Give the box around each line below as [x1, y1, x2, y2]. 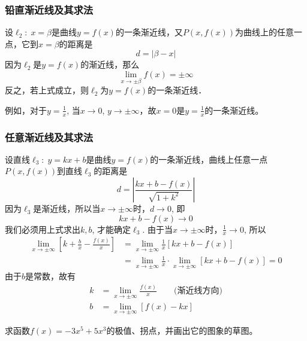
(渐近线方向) [173, 287, 222, 296]
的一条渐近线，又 [115, 26, 183, 38]
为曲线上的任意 [234, 26, 294, 38]
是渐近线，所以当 [33, 202, 101, 215]
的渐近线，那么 [80, 58, 140, 71]
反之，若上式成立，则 [5, 84, 89, 96]
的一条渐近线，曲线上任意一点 [150, 153, 268, 165]
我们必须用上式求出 [5, 223, 80, 235]
